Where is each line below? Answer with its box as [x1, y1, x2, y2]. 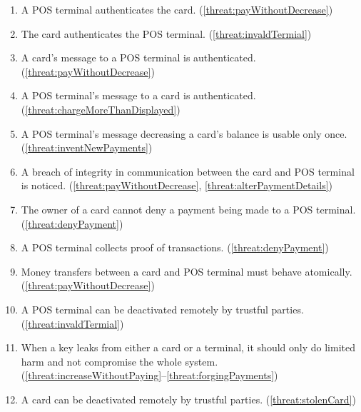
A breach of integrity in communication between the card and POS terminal [21, 164, 355, 179]
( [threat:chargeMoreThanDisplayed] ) [21, 101, 180, 116]
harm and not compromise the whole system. [21, 353, 218, 368]
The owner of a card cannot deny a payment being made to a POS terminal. [21, 201, 356, 216]
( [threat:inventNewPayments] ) [21, 140, 153, 155]
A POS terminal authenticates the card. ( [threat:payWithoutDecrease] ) [21, 2, 333, 16]
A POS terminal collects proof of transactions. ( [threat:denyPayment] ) [21, 240, 329, 255]
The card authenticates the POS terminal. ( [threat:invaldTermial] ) [21, 26, 312, 41]
